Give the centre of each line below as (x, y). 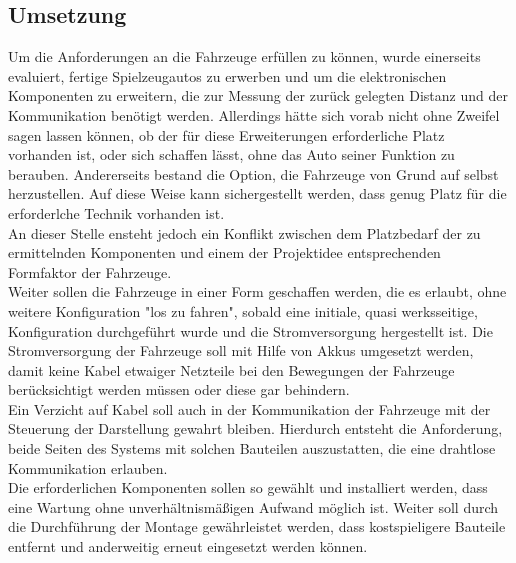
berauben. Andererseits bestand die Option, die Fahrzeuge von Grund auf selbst (253, 173)
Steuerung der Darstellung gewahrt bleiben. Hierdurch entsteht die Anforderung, (255, 428)
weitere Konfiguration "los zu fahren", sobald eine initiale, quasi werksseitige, (243, 310)
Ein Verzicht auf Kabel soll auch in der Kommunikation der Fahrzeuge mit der (249, 408)
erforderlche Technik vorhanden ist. (116, 212)
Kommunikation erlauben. (88, 467)
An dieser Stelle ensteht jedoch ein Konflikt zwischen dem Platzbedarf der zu (244, 232)
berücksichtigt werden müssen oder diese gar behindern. (179, 389)
